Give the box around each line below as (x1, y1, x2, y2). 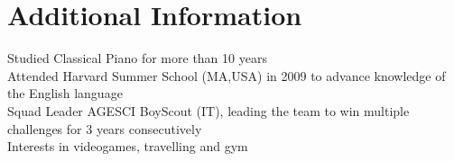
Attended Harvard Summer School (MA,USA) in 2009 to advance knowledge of (7, 66, 446, 85)
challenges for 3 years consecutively (7, 119, 202, 138)
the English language (7, 84, 123, 103)
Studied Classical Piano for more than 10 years (7, 49, 267, 67)
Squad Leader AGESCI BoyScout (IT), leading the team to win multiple (7, 101, 410, 120)
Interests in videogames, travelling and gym (7, 137, 248, 156)
